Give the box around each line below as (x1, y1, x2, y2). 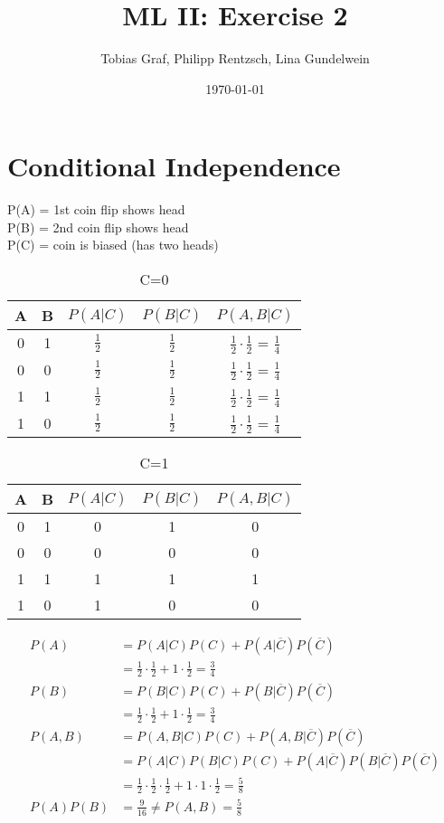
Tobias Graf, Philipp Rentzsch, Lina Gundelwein (100, 49, 370, 68)
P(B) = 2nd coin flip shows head (7, 217, 189, 236)
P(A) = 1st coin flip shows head (7, 200, 185, 219)
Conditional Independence (7, 147, 341, 184)
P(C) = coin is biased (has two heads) (7, 235, 219, 254)
